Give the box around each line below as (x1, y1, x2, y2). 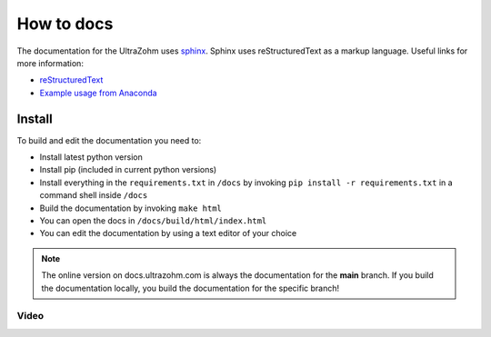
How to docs (16, 14, 114, 34)
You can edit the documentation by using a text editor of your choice (39, 228, 297, 239)
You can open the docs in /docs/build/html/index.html (39, 214, 267, 226)
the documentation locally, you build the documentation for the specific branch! (41, 282, 340, 293)
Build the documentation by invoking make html (39, 203, 222, 213)
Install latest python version (39, 152, 143, 163)
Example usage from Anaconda (39, 87, 158, 98)
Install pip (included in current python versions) (39, 164, 217, 175)
